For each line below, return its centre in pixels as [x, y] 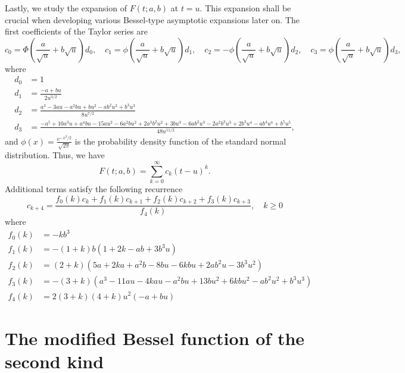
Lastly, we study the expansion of [66, 8]
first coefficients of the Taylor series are [76, 31]
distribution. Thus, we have [55, 155]
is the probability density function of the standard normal [180, 141]
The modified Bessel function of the [155, 338]
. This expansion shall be [245, 8]
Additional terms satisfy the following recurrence [94, 189]
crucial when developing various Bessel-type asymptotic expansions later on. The [152, 19]
